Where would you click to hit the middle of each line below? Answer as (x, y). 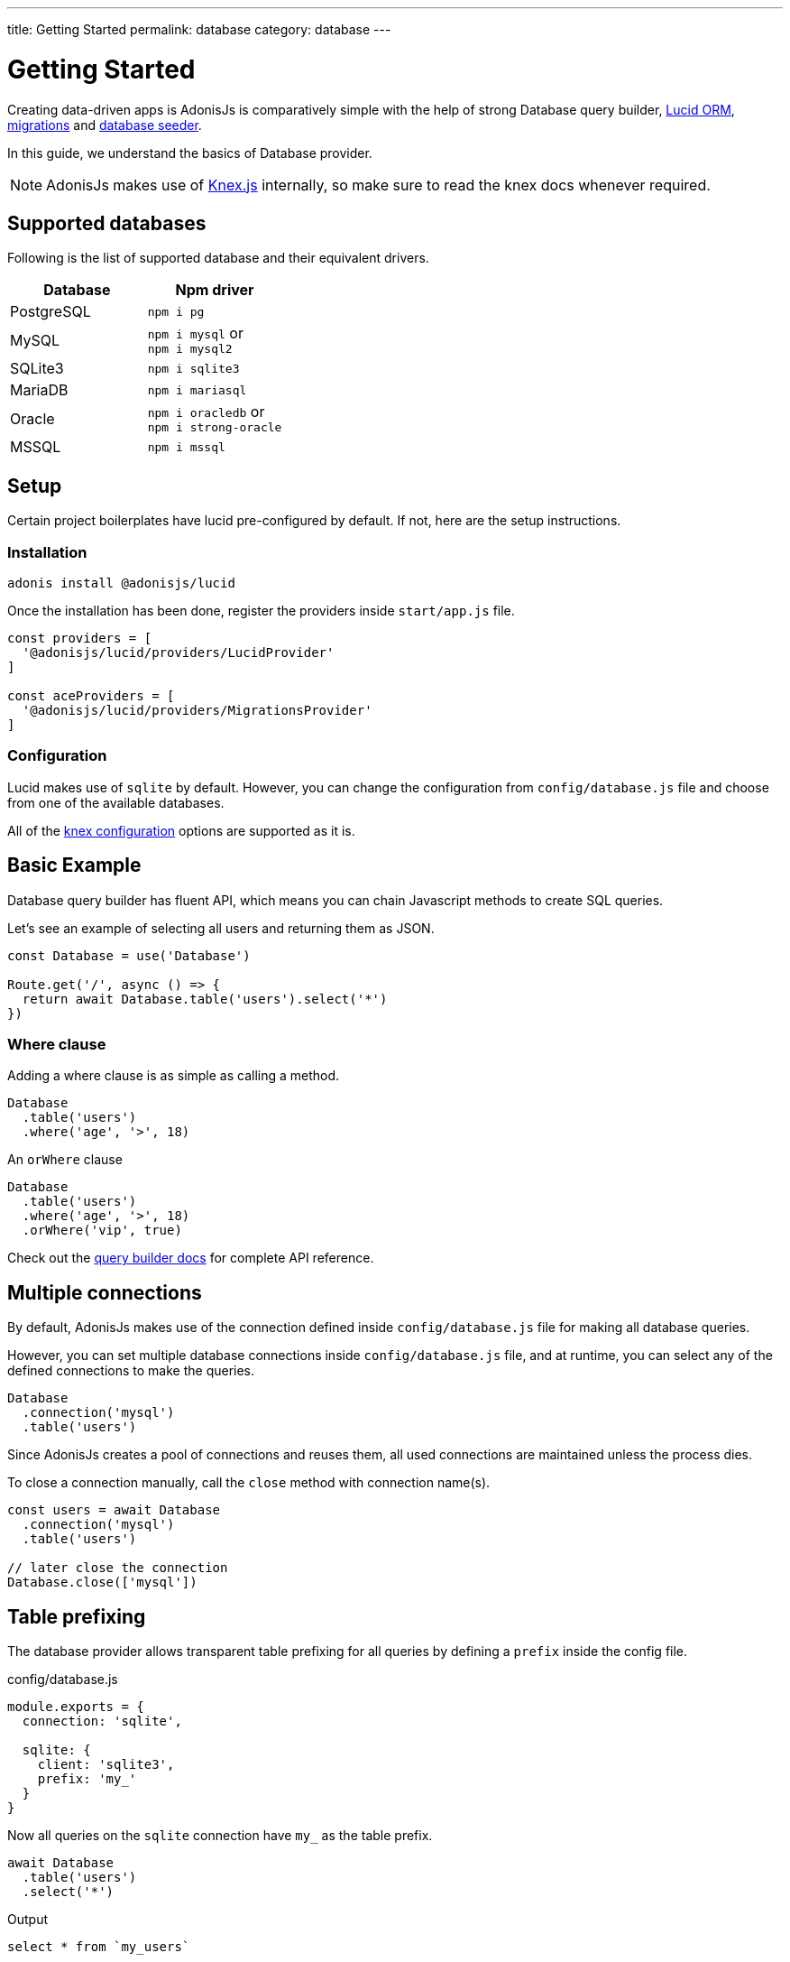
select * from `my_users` (99, 1946)
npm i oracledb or (206, 412)
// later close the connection (118, 1568)
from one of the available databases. (116, 802)
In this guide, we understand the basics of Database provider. (190, 153)
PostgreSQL (51, 312)
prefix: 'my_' (87, 1778)
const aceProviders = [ (91, 695)
